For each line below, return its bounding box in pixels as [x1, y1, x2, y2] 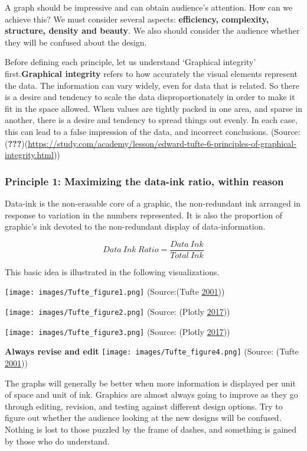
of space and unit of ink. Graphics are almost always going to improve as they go [5, 388, 298, 401]
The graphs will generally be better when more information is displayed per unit [5, 376, 296, 389]
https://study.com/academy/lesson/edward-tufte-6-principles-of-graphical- [28, 137, 296, 149]
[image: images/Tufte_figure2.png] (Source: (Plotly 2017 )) [5, 305, 230, 318]
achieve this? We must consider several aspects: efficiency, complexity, [5, 12, 269, 25]
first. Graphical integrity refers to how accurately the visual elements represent [5, 67, 298, 79]
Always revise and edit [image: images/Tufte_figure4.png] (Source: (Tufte [5, 345, 299, 357]
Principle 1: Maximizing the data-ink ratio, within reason [5, 173, 284, 188]
